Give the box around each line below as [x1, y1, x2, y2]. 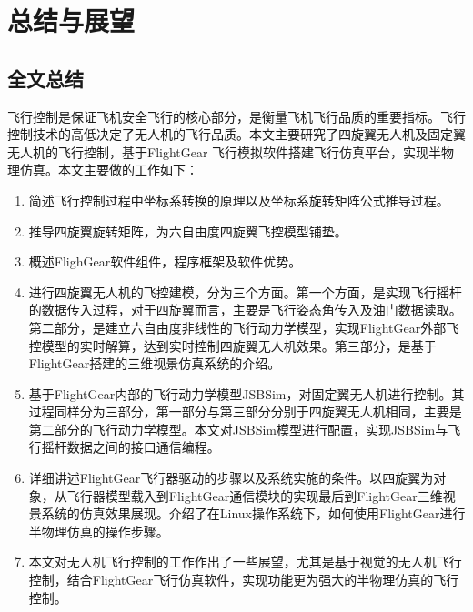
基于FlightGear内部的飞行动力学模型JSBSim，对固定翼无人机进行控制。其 [28, 384, 465, 403]
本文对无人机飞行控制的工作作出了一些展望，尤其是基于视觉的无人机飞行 [28, 552, 462, 571]
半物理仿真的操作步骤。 [28, 521, 169, 540]
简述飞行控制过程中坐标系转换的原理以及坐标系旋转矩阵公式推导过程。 [28, 190, 449, 209]
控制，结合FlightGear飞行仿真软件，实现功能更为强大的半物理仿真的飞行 [28, 570, 459, 589]
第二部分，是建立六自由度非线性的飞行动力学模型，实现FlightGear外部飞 [28, 317, 459, 336]
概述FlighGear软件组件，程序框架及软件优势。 [28, 252, 302, 271]
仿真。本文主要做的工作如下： [19, 160, 198, 179]
